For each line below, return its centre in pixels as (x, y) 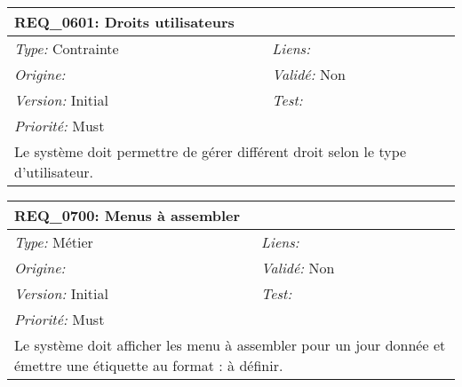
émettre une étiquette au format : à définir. (149, 365)
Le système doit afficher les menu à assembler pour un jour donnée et (230, 345)
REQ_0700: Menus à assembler (127, 215)
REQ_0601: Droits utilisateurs (124, 22)
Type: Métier (54, 242)
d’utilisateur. (54, 172)
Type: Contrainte (67, 48)
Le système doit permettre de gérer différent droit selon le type (211, 151)
